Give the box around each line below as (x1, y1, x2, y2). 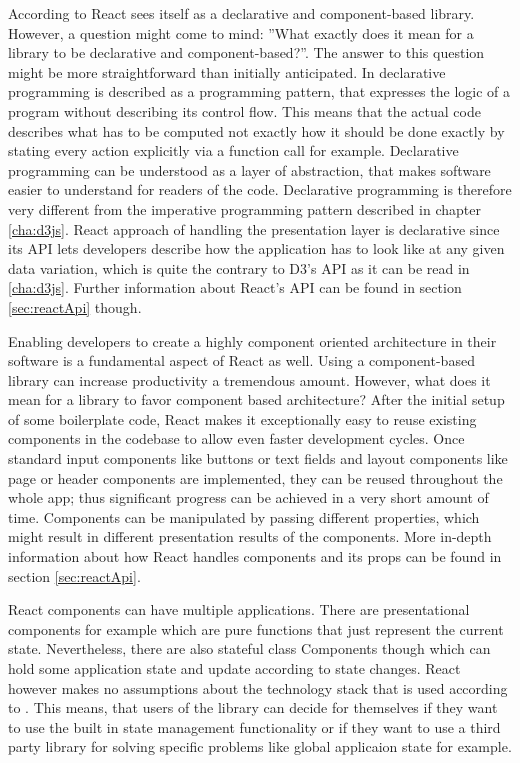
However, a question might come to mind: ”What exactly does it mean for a (8, 22, 474, 43)
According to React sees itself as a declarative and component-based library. (8, 3, 475, 23)
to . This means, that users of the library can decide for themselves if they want (8, 697, 498, 718)
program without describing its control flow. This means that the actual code (8, 100, 481, 121)
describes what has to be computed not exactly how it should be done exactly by (8, 120, 505, 141)
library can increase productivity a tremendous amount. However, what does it (8, 369, 491, 390)
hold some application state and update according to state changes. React (8, 658, 461, 678)
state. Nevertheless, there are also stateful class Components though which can (8, 638, 491, 659)
